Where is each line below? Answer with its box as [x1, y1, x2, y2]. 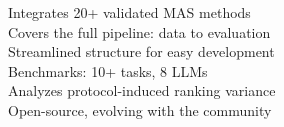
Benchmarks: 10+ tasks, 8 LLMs [8, 60, 208, 81]
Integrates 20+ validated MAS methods [8, 2, 251, 22]
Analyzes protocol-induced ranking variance [8, 80, 276, 101]
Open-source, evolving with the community [8, 99, 272, 120]
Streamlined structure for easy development [8, 41, 275, 62]
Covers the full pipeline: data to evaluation [8, 21, 271, 42]
